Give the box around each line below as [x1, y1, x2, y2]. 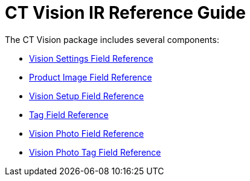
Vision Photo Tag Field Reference [29, 146, 161, 157]
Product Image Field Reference [29, 71, 152, 82]
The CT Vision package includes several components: [5, 34, 219, 45]
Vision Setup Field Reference [29, 90, 144, 101]
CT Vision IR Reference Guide [5, 2, 246, 23]
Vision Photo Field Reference [29, 128, 144, 139]
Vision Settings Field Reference [29, 53, 153, 64]
